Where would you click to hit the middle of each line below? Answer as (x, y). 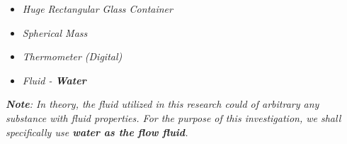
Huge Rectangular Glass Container (97, 9)
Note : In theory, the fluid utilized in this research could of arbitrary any (163, 104)
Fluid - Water (54, 80)
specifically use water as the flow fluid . (97, 132)
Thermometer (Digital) (72, 56)
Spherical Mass (55, 32)
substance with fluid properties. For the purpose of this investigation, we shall (173, 117)
